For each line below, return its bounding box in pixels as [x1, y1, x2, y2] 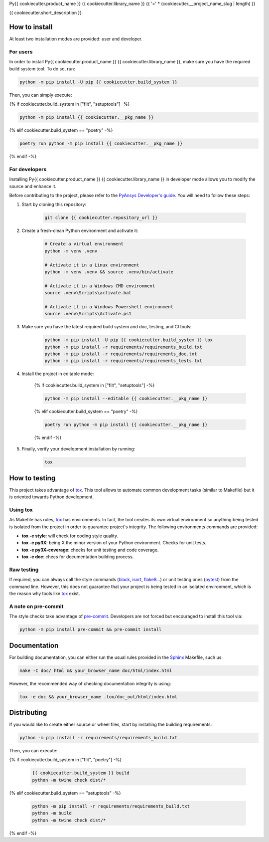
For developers [9, 166, 47, 173]
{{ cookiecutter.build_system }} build [32, 770, 130, 776]
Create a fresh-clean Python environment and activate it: [21, 227, 138, 234]
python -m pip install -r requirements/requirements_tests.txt [44, 358, 203, 364]
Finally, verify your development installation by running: [21, 446, 135, 452]
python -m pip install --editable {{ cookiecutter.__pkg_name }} [44, 396, 208, 401]
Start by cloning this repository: [21, 202, 87, 208]
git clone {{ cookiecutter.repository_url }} [44, 215, 158, 220]
